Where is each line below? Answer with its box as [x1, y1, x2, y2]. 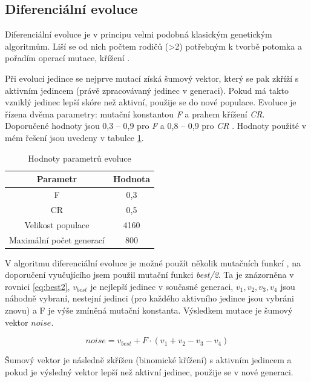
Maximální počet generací [9, 233, 105, 246]
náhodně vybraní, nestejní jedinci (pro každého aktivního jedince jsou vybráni [5, 292, 294, 305]
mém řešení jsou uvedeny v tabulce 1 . [5, 131, 144, 143]
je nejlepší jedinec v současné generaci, [90, 280, 234, 292]
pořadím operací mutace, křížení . [5, 51, 130, 64]
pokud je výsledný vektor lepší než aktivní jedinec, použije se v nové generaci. [5, 365, 293, 378]
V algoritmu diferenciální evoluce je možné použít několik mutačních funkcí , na [5, 256, 301, 269]
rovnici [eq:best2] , [5, 280, 70, 292]
